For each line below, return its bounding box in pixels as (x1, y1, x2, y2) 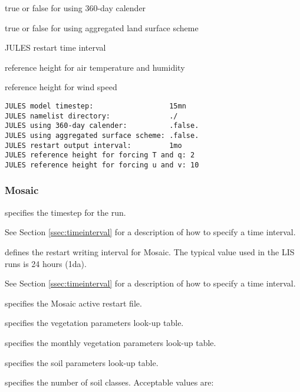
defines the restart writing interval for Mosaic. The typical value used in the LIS (5, 245, 295, 258)
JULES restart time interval (5, 41, 106, 54)
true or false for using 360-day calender (5, 2, 146, 14)
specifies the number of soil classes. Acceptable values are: (5, 376, 214, 388)
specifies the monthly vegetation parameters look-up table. (5, 336, 216, 348)
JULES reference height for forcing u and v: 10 (5, 160, 199, 169)
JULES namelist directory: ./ (5, 111, 178, 120)
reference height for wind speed (5, 81, 117, 93)
